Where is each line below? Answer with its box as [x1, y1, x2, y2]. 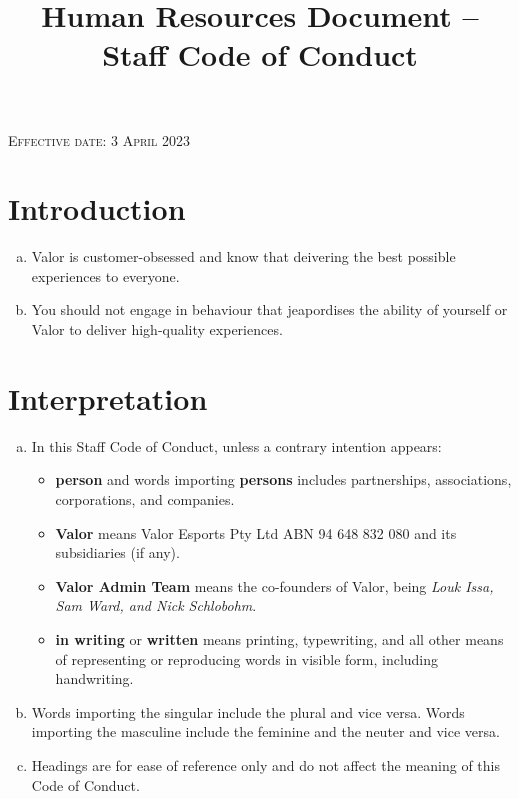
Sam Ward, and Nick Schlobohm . [55, 595, 257, 616]
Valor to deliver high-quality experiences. [31, 319, 283, 340]
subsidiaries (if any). [55, 542, 180, 563]
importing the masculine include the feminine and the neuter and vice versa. [31, 721, 500, 742]
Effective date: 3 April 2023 [8, 129, 190, 150]
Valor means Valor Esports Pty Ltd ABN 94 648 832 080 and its [55, 522, 457, 543]
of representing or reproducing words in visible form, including [55, 648, 439, 669]
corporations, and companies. [55, 488, 235, 509]
